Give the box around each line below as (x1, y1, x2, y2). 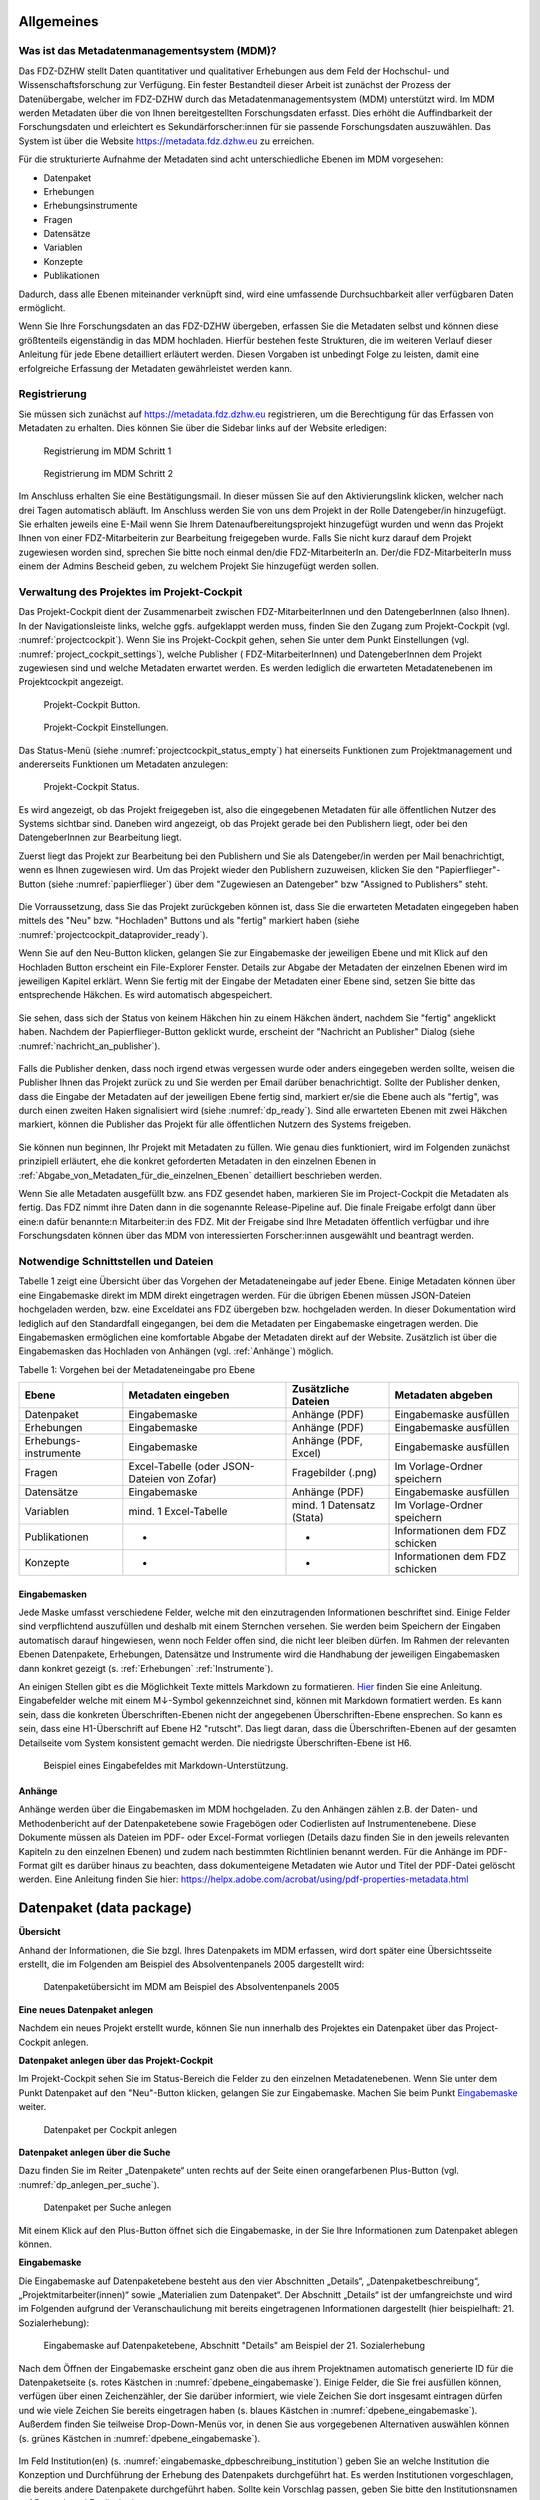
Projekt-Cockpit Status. (43, 781, 140, 793)
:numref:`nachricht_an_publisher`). (18, 1040, 161, 1052)
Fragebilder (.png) (291, 1466, 377, 1480)
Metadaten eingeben (128, 1388, 230, 1402)
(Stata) (291, 1511, 324, 1525)
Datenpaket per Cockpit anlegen (43, 2123, 177, 2135)
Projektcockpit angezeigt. (18, 676, 124, 688)
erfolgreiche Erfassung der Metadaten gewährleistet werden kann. (18, 362, 293, 374)
